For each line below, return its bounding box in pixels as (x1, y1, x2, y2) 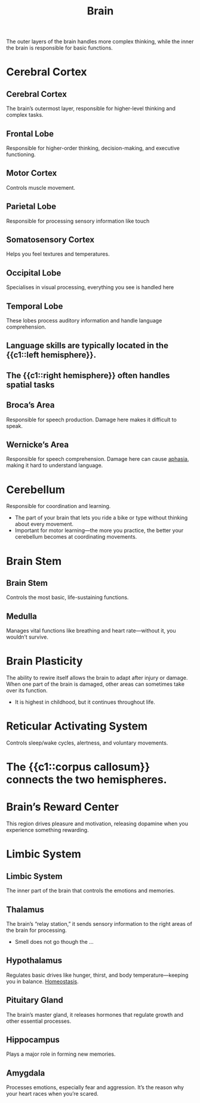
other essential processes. (6, 1017, 72, 1025)
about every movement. (14, 521, 73, 528)
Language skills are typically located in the (6, 341, 169, 351)
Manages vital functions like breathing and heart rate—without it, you (6, 627, 176, 634)
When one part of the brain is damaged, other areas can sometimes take (6, 680, 185, 688)
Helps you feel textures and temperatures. (6, 250, 110, 258)
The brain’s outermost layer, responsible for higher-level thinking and (6, 105, 176, 112)
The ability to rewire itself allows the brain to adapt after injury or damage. (6, 674, 188, 682)
